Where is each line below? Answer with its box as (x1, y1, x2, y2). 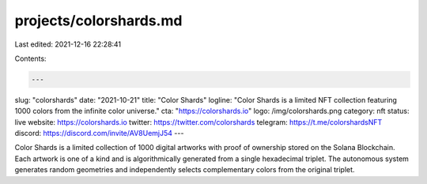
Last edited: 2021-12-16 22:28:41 (14, 39, 122, 49)
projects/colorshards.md (14, 12, 183, 29)
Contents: (14, 54, 47, 63)
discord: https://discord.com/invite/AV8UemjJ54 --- (14, 129, 184, 138)
